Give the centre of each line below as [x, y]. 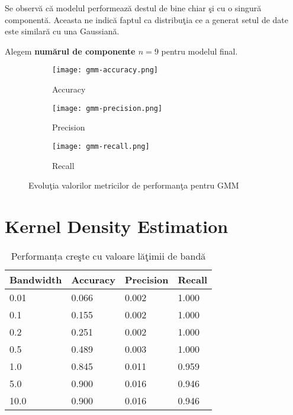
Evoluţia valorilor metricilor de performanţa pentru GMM [134, 185]
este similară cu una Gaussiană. [62, 31]
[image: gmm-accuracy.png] [105, 70]
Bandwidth [36, 279]
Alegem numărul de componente [70, 51]
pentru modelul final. [199, 51]
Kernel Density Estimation [117, 226]
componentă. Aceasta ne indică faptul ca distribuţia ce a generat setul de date [147, 19]
